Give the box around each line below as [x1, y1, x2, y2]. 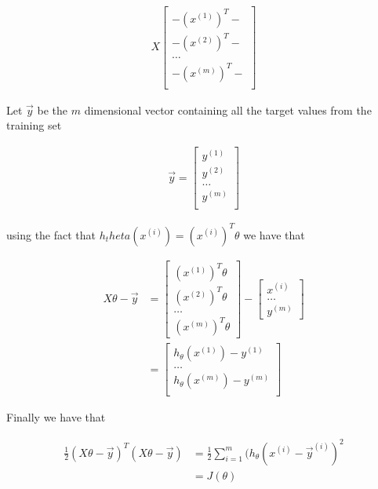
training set [6, 117, 62, 133]
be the [37, 101, 68, 118]
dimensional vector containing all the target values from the [84, 101, 372, 118]
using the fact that [6, 226, 96, 243]
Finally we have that [6, 409, 106, 425]
